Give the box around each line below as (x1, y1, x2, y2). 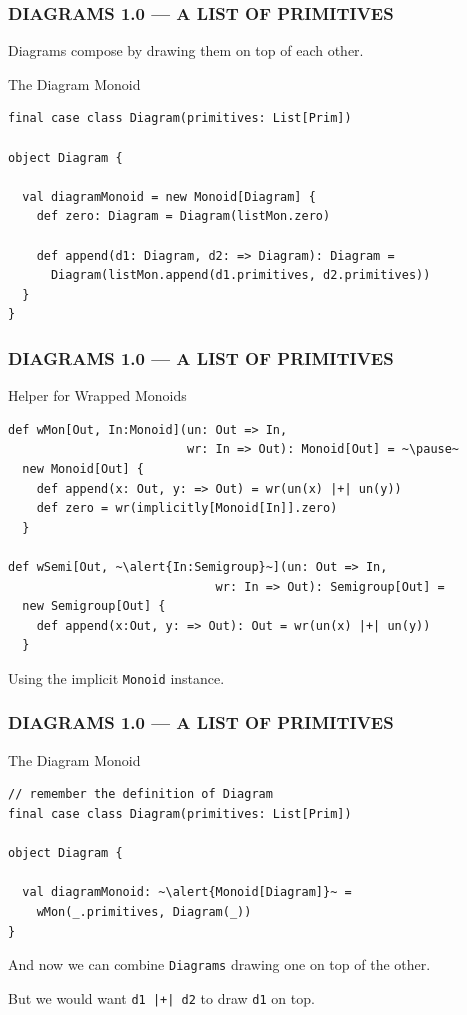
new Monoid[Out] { (22, 461, 145, 476)
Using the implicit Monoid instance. (8, 667, 225, 688)
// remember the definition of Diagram (8, 787, 273, 802)
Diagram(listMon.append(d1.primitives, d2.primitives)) (50, 268, 431, 283)
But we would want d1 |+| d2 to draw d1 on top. (8, 987, 315, 1008)
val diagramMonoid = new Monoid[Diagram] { (22, 189, 316, 204)
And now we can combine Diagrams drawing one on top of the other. (8, 954, 431, 975)
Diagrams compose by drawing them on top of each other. (8, 40, 364, 61)
